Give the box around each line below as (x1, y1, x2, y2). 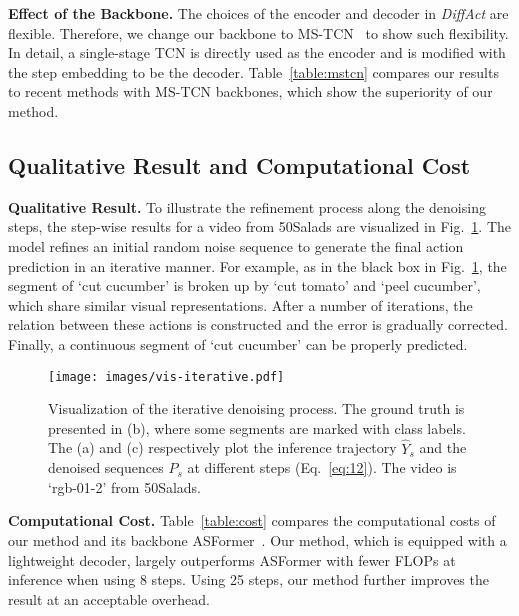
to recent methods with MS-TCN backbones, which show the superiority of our (8, 81, 493, 102)
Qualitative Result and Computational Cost (8, 149, 471, 180)
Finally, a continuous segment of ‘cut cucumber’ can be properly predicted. (8, 333, 468, 354)
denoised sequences (48, 457, 164, 478)
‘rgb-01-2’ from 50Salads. (48, 476, 202, 497)
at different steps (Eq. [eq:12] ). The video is (187, 457, 457, 478)
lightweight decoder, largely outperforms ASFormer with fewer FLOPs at (8, 549, 456, 570)
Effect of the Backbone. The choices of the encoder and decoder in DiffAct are (8, 3, 509, 23)
